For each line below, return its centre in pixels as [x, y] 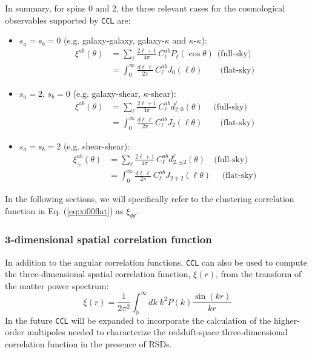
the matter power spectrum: [57, 285]
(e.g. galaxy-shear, [107, 93]
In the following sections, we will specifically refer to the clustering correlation [150, 198]
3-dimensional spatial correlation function [108, 239]
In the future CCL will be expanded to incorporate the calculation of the [138, 320]
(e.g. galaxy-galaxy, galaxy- [114, 40]
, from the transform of [258, 274]
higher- [287, 320]
